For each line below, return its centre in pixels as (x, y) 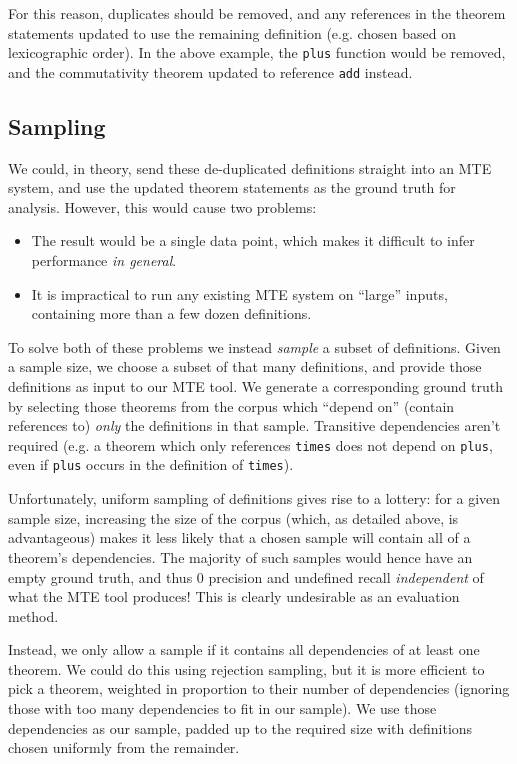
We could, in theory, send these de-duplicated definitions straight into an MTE (250, 167)
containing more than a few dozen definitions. (171, 313)
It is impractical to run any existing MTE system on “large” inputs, (239, 293)
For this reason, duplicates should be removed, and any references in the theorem (257, 13)
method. (33, 615)
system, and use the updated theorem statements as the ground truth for (232, 187)
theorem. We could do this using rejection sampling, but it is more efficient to (246, 668)
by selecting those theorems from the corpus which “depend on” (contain (231, 405)
